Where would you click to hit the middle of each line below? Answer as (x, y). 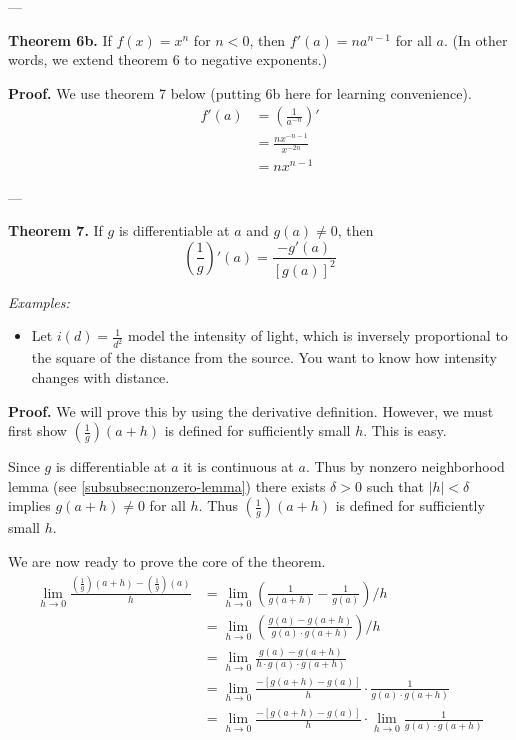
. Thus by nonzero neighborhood (405, 466)
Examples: (39, 301)
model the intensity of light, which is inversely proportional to (317, 335)
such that (395, 485)
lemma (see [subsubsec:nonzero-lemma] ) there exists (167, 485)
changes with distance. (100, 376)
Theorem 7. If (55, 230)
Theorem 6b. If (60, 39)
